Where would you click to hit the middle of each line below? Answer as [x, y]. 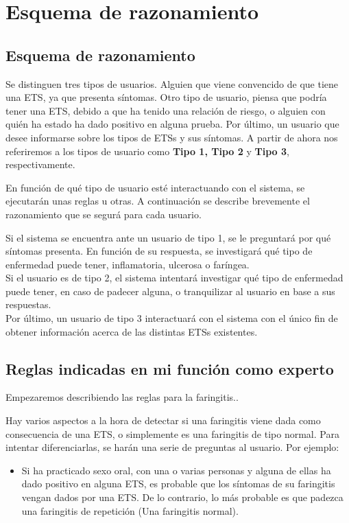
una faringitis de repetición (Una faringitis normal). [130, 510]
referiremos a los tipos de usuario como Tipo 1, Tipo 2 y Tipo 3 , [147, 151]
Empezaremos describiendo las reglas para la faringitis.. [122, 397]
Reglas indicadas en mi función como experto [170, 368]
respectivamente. [40, 164]
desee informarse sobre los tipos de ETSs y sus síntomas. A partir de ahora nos [172, 137]
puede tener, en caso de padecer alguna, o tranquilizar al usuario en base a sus [170, 291]
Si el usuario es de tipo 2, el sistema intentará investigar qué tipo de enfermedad [174, 278]
